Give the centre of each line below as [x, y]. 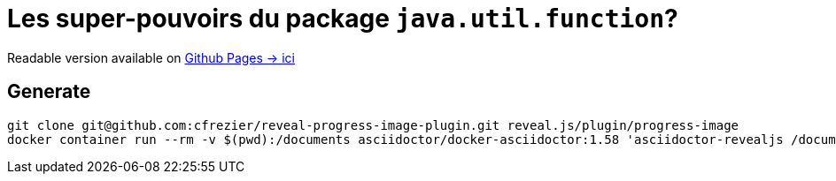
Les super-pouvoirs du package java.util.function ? [343, 19]
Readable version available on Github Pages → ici [151, 57]
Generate [49, 92]
